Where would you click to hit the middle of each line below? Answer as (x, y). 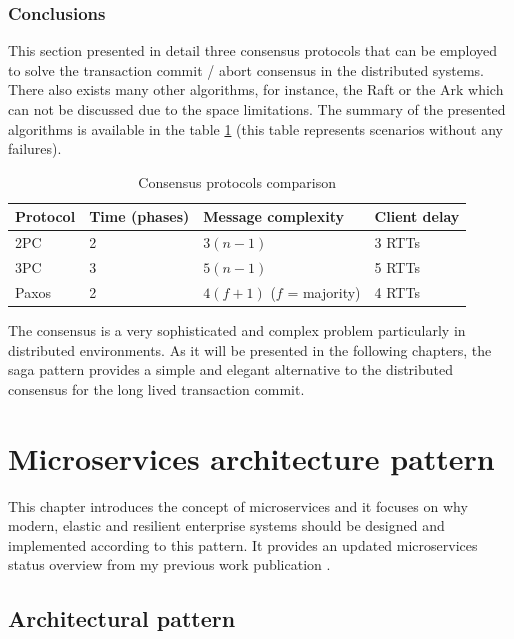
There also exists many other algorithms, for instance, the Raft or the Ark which (256, 89)
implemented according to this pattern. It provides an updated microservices (243, 544)
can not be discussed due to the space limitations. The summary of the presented (257, 109)
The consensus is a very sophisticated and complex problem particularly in (237, 330)
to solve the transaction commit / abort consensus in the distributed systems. (246, 69)
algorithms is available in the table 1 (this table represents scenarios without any (255, 128)
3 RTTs (397, 242)
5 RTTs (397, 267)
